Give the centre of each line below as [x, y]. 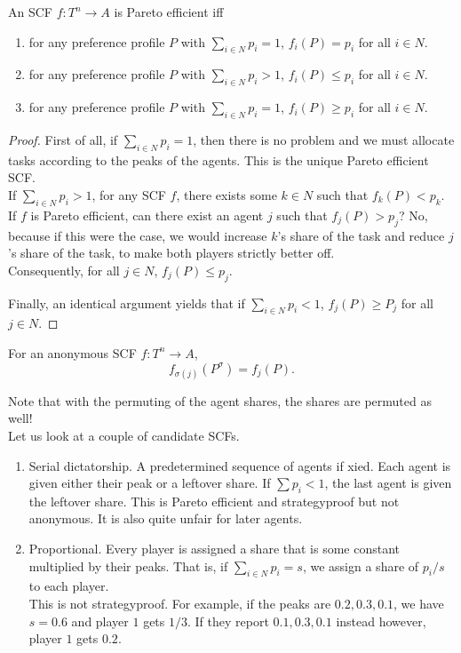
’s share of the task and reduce [361, 235]
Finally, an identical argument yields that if [127, 303]
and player [100, 621]
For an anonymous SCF [72, 352]
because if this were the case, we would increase [138, 235]
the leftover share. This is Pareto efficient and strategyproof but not [214, 501]
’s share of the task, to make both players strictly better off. [171, 253]
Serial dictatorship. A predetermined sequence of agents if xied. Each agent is [240, 465]
